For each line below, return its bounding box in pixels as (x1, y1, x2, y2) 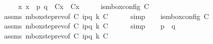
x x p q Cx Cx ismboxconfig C (18, 1, 149, 11)
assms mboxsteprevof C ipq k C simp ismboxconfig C (4, 10, 209, 21)
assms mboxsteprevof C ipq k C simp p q (4, 20, 176, 31)
